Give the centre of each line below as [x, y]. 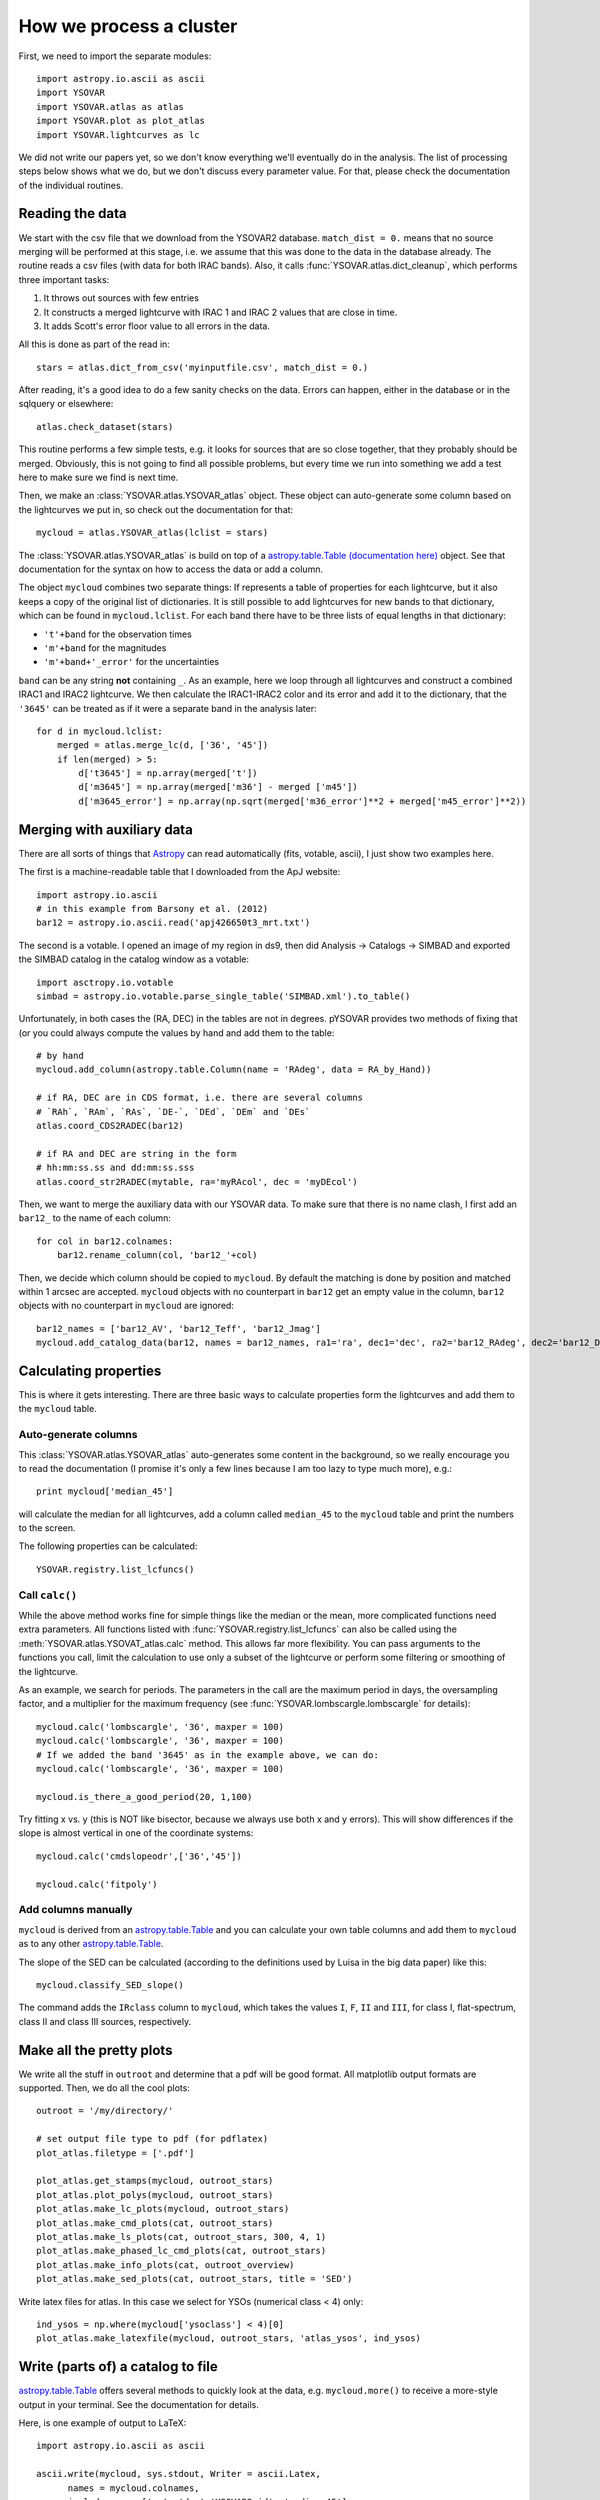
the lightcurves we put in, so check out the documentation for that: [156, 509]
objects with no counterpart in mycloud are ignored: [126, 1306]
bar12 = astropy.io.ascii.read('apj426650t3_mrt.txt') [173, 923]
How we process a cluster [128, 26]
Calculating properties [90, 1370]
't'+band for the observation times [117, 634]
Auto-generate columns [78, 1435]
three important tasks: [64, 279]
